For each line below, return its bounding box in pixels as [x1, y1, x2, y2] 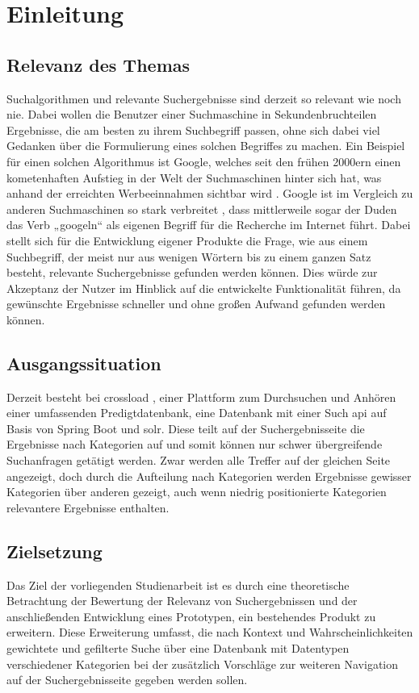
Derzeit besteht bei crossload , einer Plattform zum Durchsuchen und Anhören [6, 388, 396, 405]
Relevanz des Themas [6, 52, 191, 77]
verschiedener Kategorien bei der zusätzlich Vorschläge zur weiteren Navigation [6, 655, 399, 672]
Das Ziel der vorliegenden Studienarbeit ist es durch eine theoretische [6, 576, 350, 593]
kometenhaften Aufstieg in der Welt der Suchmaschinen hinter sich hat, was [6, 169, 382, 186]
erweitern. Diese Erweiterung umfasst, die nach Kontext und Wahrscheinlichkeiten [6, 624, 413, 641]
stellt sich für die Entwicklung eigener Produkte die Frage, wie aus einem [6, 232, 368, 248]
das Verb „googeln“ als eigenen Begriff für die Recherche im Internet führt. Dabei [6, 216, 411, 233]
